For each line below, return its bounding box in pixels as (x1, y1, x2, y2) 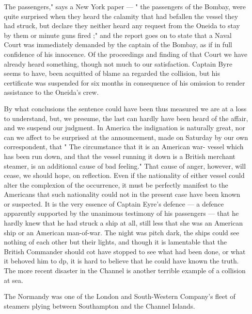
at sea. (4, 275, 23, 285)
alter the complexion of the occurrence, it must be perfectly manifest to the (4, 179, 228, 190)
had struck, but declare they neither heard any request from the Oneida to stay (4, 20, 240, 31)
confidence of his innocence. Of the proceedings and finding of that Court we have (4, 49, 248, 59)
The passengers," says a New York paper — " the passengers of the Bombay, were (4, 1, 246, 11)
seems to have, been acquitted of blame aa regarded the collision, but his (4, 68, 220, 78)
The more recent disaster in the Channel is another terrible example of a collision (4, 265, 246, 276)
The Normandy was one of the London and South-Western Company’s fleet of (4, 291, 236, 301)
